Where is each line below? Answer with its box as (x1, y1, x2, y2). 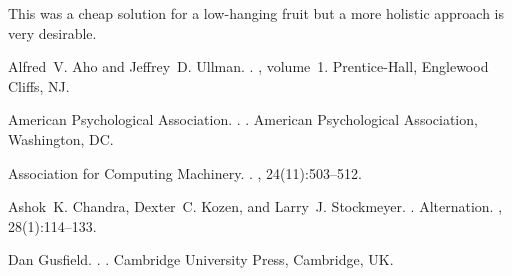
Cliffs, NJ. (8, 75, 70, 96)
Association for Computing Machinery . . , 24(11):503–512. (8, 162, 362, 183)
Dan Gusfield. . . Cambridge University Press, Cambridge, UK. (8, 249, 394, 270)
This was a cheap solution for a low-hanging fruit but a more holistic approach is (8, 3, 504, 23)
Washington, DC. (8, 128, 114, 149)
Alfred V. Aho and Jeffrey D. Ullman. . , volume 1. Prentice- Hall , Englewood (8, 56, 489, 77)
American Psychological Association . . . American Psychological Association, (8, 109, 478, 130)
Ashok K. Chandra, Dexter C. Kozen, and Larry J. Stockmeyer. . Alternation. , (8, 196, 503, 217)
